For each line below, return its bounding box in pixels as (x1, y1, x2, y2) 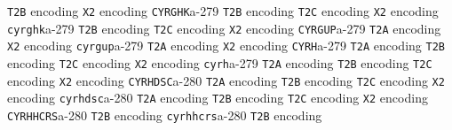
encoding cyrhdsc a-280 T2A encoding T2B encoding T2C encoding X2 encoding (7, 88, 428, 107)
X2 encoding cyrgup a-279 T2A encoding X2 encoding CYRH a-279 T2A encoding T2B (7, 36, 445, 55)
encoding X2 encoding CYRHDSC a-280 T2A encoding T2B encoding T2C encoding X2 (7, 71, 445, 89)
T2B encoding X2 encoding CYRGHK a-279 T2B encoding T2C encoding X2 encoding (7, 2, 439, 19)
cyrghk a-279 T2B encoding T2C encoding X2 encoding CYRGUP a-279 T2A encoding (7, 19, 441, 37)
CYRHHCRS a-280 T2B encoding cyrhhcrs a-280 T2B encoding (7, 105, 322, 124)
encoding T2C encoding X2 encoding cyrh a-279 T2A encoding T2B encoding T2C (7, 53, 432, 72)
